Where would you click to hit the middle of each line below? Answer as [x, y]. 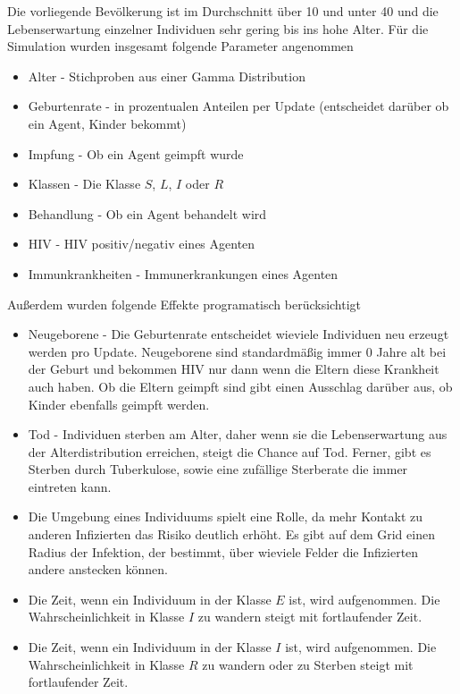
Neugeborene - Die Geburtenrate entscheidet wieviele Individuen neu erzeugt [238, 334]
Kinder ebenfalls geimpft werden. [119, 404]
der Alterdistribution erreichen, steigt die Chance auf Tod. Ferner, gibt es [230, 451]
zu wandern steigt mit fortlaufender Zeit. [310, 617]
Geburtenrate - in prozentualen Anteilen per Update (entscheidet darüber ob [238, 106]
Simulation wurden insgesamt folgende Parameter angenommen [180, 46]
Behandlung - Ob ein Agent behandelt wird [147, 213]
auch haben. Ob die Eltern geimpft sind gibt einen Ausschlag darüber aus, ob [240, 386]
